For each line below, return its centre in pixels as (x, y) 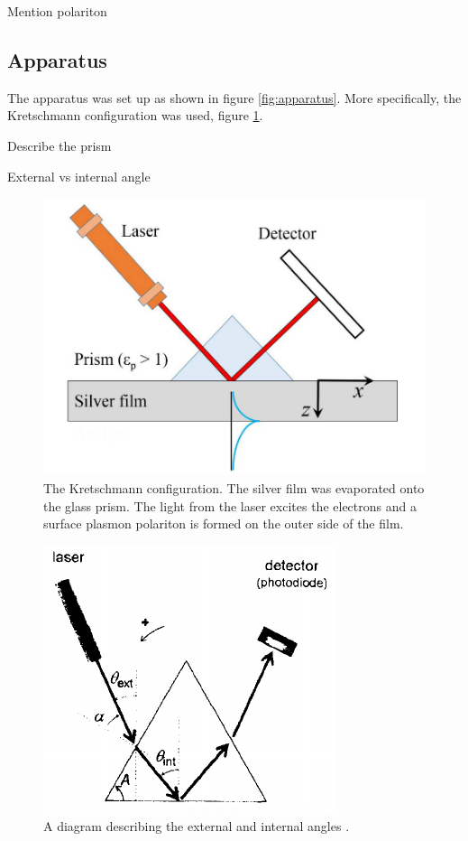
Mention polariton (57, 11)
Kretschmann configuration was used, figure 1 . (135, 115)
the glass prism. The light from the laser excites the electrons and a (230, 505)
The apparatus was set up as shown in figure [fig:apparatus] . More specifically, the (234, 97)
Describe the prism (60, 145)
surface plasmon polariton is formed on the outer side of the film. (224, 523)
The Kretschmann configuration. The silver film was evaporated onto (234, 488)
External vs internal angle (79, 176)
